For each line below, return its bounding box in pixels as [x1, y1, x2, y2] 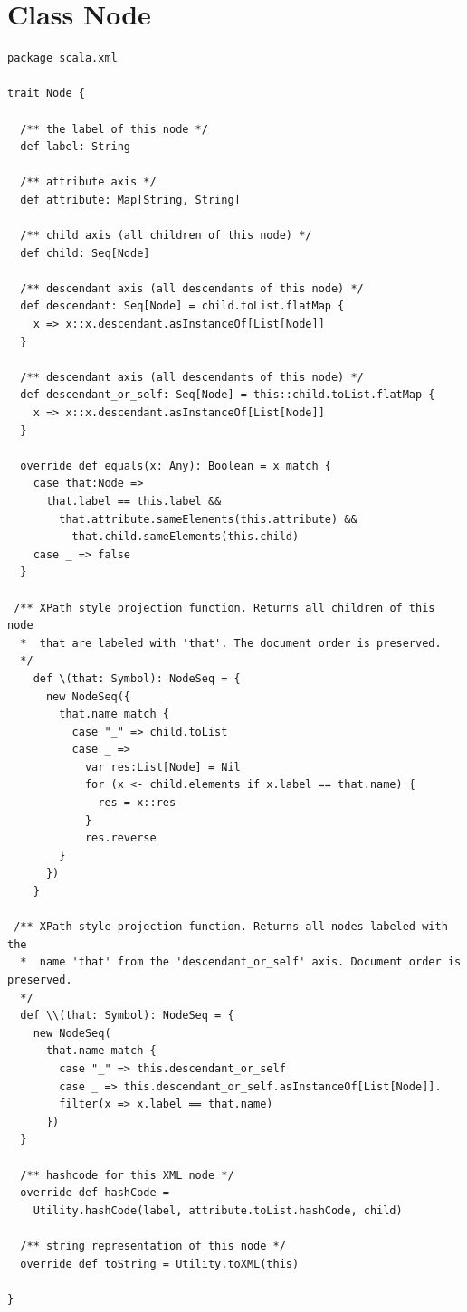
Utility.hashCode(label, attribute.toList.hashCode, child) [33, 1203, 403, 1217]
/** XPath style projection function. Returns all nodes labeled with [14, 920, 448, 934]
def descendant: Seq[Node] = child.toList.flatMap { [20, 299, 345, 313]
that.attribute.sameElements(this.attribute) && [59, 512, 357, 526]
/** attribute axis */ [20, 176, 157, 189]
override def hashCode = [20, 1186, 169, 1200]
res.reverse [84, 832, 157, 845]
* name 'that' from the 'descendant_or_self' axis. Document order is [20, 955, 462, 969]
